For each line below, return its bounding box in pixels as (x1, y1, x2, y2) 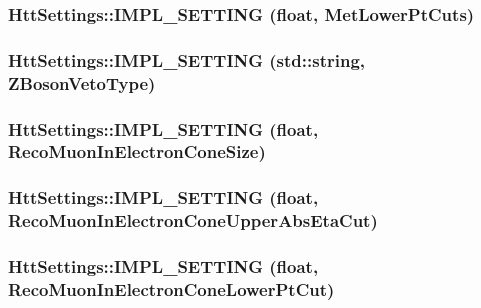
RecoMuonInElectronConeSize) (8, 139, 266, 164)
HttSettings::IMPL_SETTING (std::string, (8, 47, 366, 72)
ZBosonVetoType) (8, 70, 156, 95)
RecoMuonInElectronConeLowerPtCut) (8, 276, 335, 301)
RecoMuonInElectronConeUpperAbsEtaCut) (8, 208, 378, 233)
